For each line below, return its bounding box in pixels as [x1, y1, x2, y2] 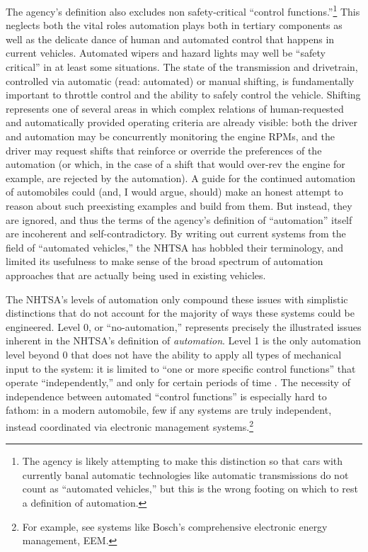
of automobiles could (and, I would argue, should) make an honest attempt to [6, 184, 343, 199]
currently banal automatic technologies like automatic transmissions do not [22, 467, 349, 482]
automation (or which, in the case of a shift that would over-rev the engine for [6, 157, 345, 171]
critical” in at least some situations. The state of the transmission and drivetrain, [6, 60, 358, 74]
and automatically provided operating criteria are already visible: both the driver [6, 115, 358, 130]
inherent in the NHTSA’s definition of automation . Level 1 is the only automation [6, 333, 361, 348]
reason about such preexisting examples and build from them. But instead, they [6, 198, 352, 213]
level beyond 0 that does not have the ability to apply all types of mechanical [6, 347, 342, 361]
